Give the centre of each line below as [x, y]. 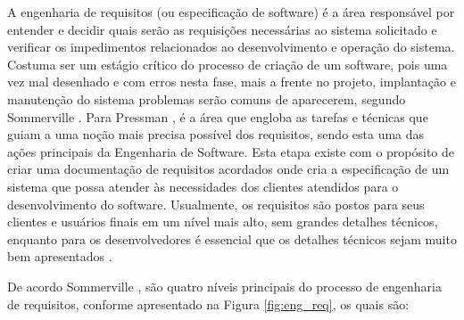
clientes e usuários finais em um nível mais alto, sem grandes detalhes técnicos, [223, 222]
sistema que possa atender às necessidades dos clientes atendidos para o [203, 186]
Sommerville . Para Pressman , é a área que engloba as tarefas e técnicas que [218, 116]
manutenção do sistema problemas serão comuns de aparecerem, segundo [207, 98]
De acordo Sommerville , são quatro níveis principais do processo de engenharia [224, 286]
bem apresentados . [60, 256]
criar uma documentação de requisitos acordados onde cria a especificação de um [228, 169]
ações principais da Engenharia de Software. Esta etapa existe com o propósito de [231, 151]
